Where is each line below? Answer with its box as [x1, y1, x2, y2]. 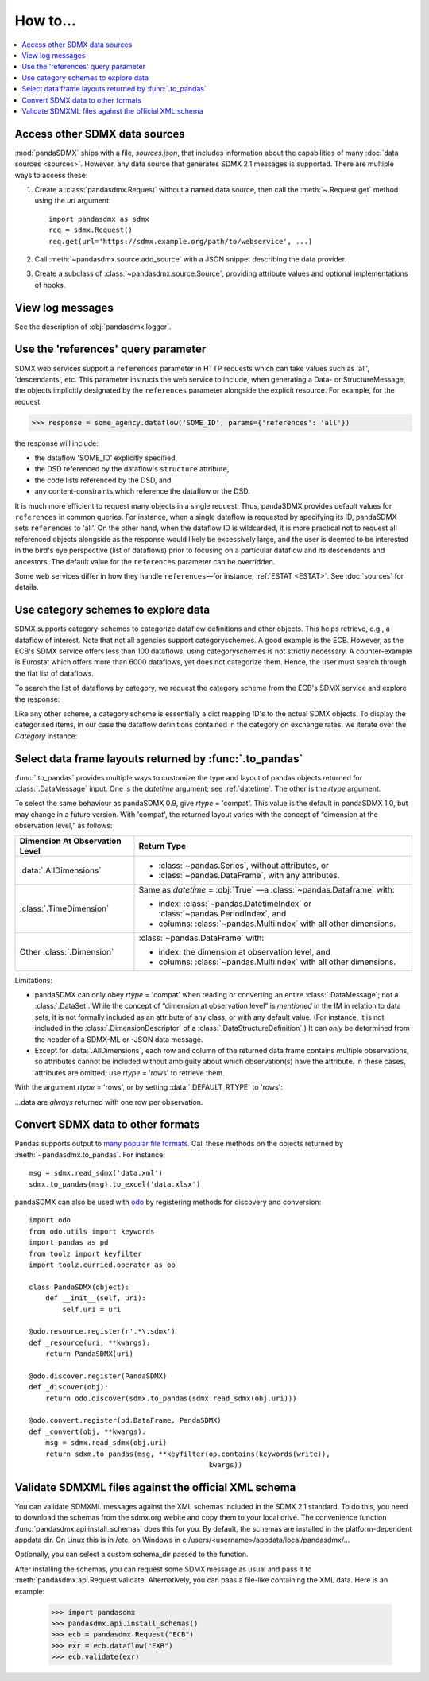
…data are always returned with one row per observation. [14, 1097, 203, 1106]
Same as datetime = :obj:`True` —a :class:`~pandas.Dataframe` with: [138, 884, 395, 895]
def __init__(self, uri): [44, 1294, 147, 1303]
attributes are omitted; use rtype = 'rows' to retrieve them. [34, 1067, 225, 1077]
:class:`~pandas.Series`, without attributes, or [158, 859, 329, 870]
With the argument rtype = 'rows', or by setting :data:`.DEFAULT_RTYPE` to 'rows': [14, 1083, 284, 1092]
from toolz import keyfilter [29, 1249, 142, 1258]
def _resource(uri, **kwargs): [29, 1338, 151, 1347]
